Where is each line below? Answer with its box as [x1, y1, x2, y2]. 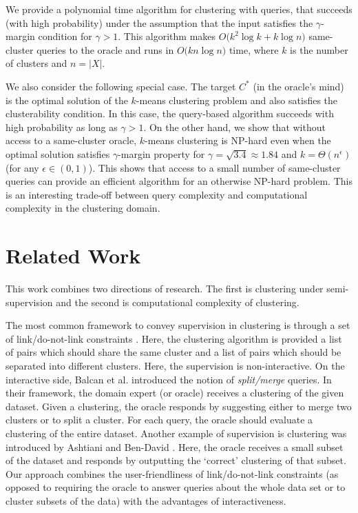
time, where [229, 42, 279, 57]
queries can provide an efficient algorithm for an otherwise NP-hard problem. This [6, 174, 352, 188]
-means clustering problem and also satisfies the [136, 92, 338, 107]
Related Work [6, 241, 141, 270]
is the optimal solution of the [6, 92, 128, 107]
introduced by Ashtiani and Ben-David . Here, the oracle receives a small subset [6, 439, 344, 454]
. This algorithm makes [118, 29, 216, 43]
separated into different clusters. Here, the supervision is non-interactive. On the [6, 359, 345, 372]
